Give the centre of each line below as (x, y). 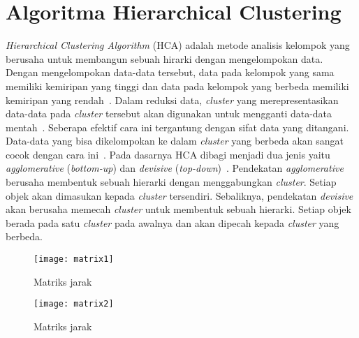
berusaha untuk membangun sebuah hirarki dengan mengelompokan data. (164, 58)
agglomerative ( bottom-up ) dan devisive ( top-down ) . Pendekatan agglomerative (175, 168)
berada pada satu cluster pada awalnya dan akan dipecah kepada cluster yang (173, 222)
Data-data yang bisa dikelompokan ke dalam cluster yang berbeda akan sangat (175, 141)
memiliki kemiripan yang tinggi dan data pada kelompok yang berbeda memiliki (177, 86)
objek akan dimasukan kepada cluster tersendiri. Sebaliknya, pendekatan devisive (179, 195)
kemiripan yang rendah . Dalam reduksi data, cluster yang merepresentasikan (172, 100)
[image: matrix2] (74, 304)
